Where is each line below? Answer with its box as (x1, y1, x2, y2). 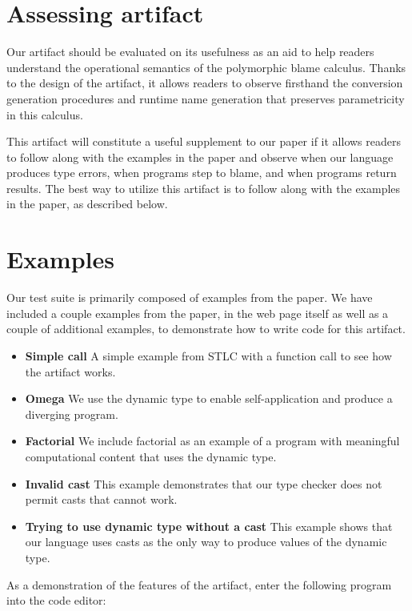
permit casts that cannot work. (25, 491, 178, 508)
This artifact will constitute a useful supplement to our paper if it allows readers (6, 133, 401, 150)
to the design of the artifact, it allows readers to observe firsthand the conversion (6, 74, 403, 91)
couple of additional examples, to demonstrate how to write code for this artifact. (6, 320, 406, 337)
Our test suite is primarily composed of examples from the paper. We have (6, 289, 373, 306)
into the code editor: (6, 592, 106, 609)
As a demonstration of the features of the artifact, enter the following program (6, 576, 392, 593)
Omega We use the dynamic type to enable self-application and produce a (25, 390, 393, 407)
